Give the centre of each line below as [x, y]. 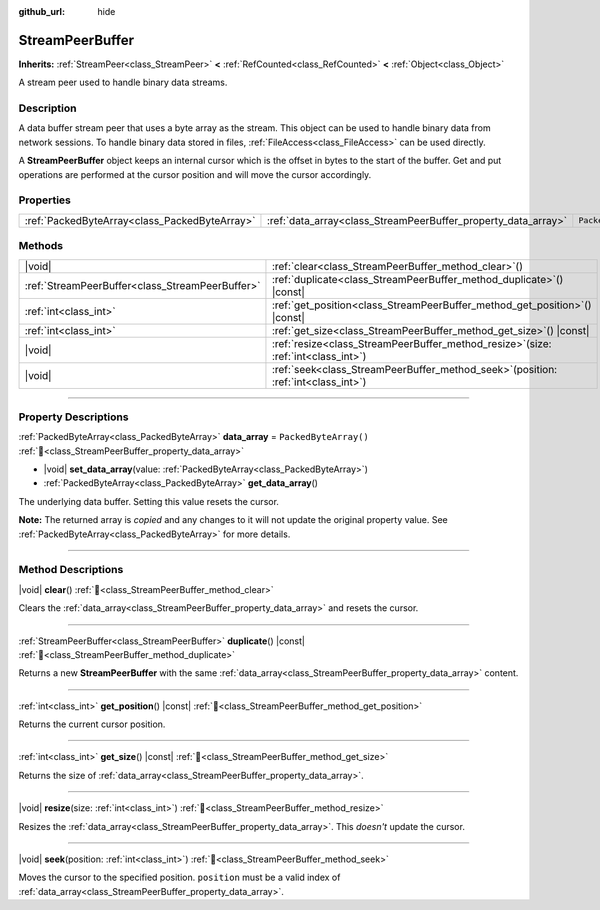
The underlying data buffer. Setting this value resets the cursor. [149, 501]
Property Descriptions [73, 417]
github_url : [41, 11]
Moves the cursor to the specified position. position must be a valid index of [179, 877]
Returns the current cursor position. [92, 724]
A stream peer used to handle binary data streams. [123, 82]
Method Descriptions [71, 570]
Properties [45, 200]
